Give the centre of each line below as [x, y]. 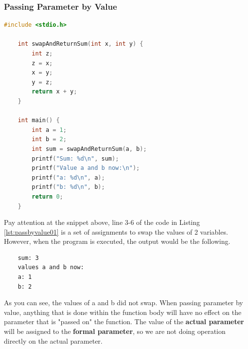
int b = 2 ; [49, 139]
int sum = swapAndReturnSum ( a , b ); [89, 149]
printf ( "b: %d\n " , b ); [68, 187]
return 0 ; [47, 196]
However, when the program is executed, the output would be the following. [117, 241]
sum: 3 [28, 258]
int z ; [42, 54]
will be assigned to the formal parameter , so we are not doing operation [115, 331]
